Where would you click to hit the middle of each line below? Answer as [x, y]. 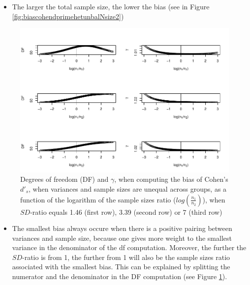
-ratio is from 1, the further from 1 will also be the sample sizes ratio [126, 257]
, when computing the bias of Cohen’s [171, 179]
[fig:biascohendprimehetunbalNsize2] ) [68, 16]
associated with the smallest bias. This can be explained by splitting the [121, 267]
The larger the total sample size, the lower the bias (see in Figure [111, 6]
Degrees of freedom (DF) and [64, 179]
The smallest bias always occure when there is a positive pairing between [122, 228]
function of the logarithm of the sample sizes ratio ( [98, 199]
